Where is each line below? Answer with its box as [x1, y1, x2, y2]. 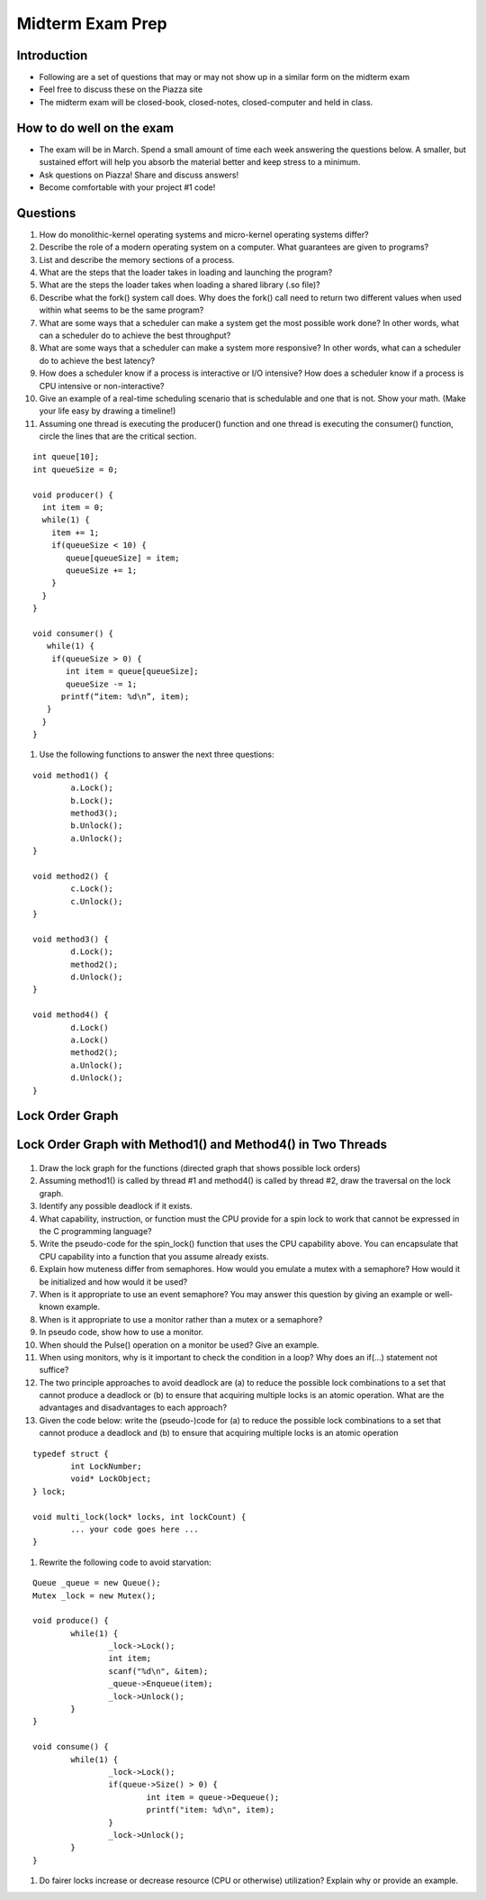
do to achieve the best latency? [39, 355, 156, 366]
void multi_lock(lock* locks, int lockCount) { [32, 1512, 247, 1522]
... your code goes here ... [70, 1523, 200, 1534]
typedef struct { [32, 1449, 109, 1459]
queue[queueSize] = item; [66, 552, 180, 563]
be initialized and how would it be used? [39, 1276, 188, 1287]
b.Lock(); [70, 795, 114, 805]
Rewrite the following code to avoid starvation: [39, 1557, 211, 1568]
